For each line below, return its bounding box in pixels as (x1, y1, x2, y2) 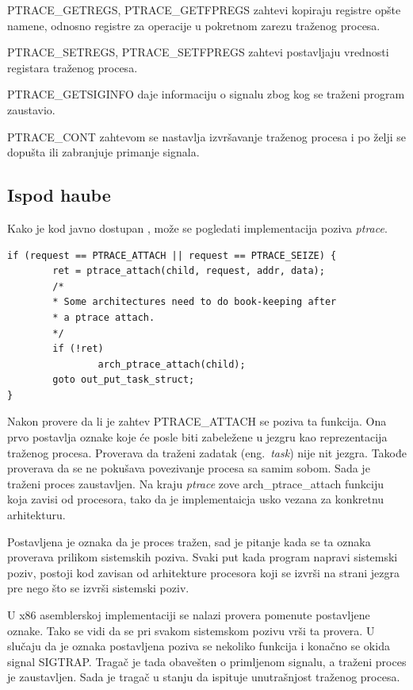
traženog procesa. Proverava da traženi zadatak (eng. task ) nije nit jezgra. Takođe (7, 444, 407, 461)
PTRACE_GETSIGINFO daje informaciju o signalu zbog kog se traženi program (7, 86, 405, 102)
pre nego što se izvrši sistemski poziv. (7, 580, 189, 596)
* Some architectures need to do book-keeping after (52, 296, 337, 308)
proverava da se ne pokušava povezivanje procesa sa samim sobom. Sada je (7, 460, 370, 476)
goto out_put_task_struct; (52, 374, 195, 386)
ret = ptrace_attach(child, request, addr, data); (52, 265, 325, 277)
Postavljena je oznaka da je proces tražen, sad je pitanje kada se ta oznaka (7, 533, 371, 549)
